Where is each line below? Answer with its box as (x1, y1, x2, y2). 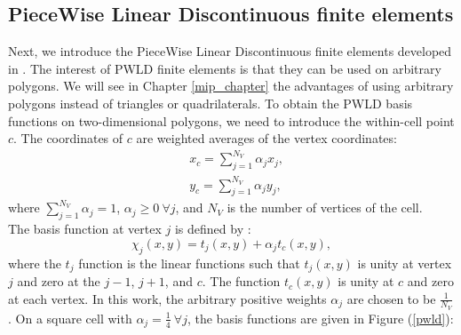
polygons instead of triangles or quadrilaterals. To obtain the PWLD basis (8, 93, 413, 112)
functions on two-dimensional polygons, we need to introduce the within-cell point (8, 111, 455, 130)
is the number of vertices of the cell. (227, 198, 423, 217)
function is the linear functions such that (78, 253, 300, 272)
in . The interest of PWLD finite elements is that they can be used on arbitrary (8, 59, 441, 77)
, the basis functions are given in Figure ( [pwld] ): (187, 308, 454, 327)
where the (8, 253, 61, 272)
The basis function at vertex (8, 219, 162, 238)
